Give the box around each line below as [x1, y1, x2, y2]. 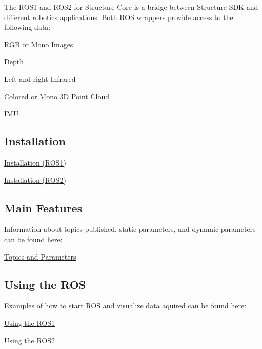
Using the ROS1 [4, 317, 55, 328]
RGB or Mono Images [4, 39, 73, 49]
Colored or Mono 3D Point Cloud [4, 90, 110, 101]
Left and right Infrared [4, 73, 76, 84]
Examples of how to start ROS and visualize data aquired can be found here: [4, 300, 247, 311]
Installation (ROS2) [4, 174, 66, 185]
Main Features [4, 199, 83, 215]
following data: [4, 22, 51, 32]
